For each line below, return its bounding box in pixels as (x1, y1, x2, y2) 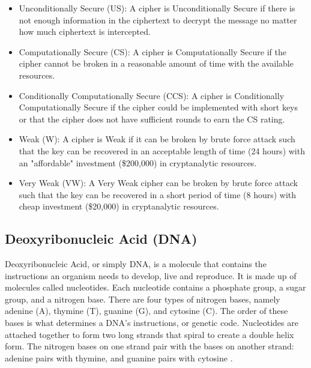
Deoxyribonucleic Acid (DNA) (5, 229, 198, 248)
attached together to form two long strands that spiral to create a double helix (5, 328, 294, 340)
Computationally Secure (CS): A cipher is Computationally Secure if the (19, 45, 286, 58)
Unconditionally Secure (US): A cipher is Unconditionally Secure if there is (19, 2, 295, 14)
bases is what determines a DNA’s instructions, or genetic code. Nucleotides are (5, 316, 298, 329)
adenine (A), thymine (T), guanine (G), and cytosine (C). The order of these (5, 304, 288, 317)
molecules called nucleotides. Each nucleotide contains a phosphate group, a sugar (5, 281, 306, 294)
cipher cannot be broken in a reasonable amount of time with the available (19, 57, 294, 70)
